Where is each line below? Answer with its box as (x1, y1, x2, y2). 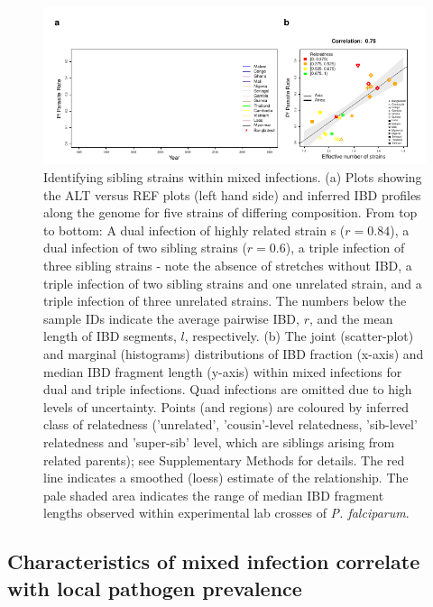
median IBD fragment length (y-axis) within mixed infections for (43, 362, 402, 381)
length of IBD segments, (43, 326, 177, 345)
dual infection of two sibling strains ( (43, 238, 247, 257)
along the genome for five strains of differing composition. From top (43, 203, 418, 222)
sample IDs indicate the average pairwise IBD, (43, 308, 299, 327)
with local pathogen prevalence (7, 574, 302, 602)
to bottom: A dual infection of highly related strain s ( (43, 220, 345, 239)
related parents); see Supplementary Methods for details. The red (43, 450, 405, 469)
